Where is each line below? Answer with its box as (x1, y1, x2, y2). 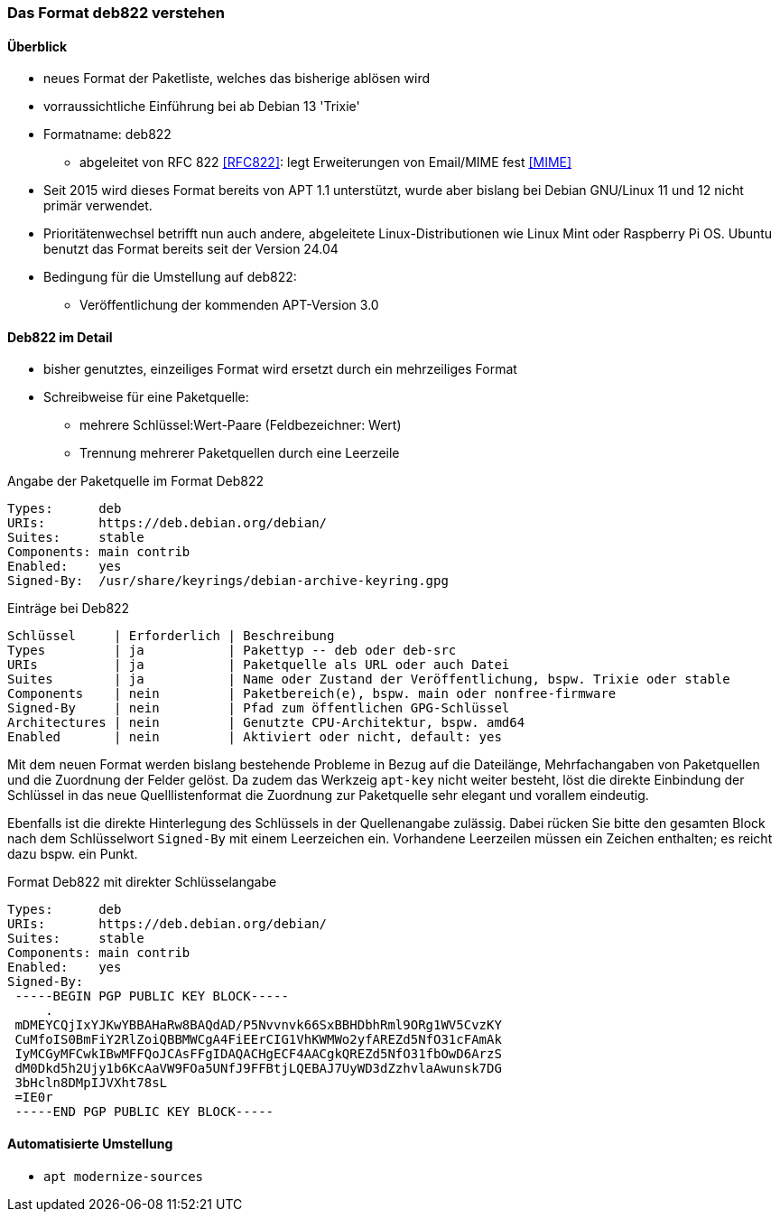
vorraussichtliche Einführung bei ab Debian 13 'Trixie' (43, 98, 360, 115)
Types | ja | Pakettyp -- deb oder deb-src (7, 643, 457, 658)
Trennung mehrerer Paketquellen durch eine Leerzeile (79, 445, 400, 461)
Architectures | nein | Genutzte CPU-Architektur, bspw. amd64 (7, 715, 525, 730)
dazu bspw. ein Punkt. (7, 846, 138, 862)
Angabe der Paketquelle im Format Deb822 (7, 473, 265, 489)
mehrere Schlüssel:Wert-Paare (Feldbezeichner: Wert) (79, 417, 402, 433)
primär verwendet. (43, 198, 153, 214)
